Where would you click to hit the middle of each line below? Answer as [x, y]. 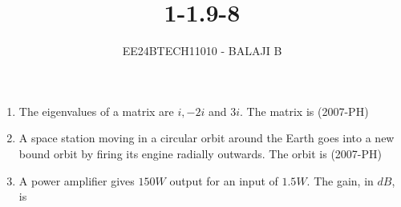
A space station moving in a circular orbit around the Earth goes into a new [207, 138]
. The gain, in [340, 180]
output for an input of [224, 180]
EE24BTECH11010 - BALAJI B [202, 51]
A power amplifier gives [77, 180]
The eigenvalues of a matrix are [96, 111]
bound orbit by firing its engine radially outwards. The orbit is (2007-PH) [200, 153]
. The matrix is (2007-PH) [304, 111]
